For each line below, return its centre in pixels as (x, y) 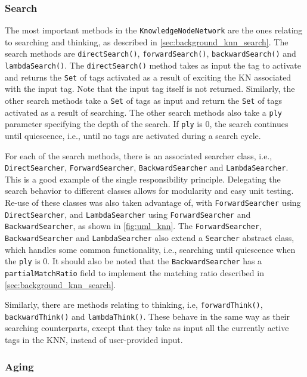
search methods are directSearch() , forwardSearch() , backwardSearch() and (151, 53)
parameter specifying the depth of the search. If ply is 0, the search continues (147, 124)
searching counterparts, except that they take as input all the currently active (147, 328)
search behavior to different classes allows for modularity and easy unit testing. (149, 191)
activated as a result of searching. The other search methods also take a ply (143, 112)
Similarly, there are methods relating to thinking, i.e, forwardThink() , (134, 305)
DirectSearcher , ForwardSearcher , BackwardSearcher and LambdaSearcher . (147, 167)
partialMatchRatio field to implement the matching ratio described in (134, 272)
